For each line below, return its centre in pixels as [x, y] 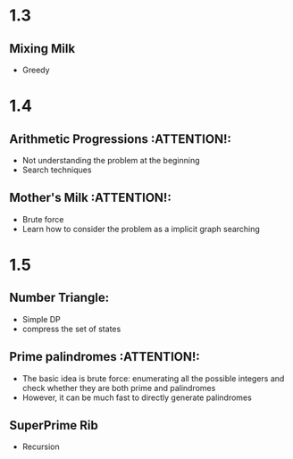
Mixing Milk [42, 49]
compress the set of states [71, 329]
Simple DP [41, 319]
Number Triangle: [59, 298]
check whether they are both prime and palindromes [119, 388]
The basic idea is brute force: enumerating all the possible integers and [153, 378]
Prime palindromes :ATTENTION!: [105, 357]
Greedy [36, 70]
